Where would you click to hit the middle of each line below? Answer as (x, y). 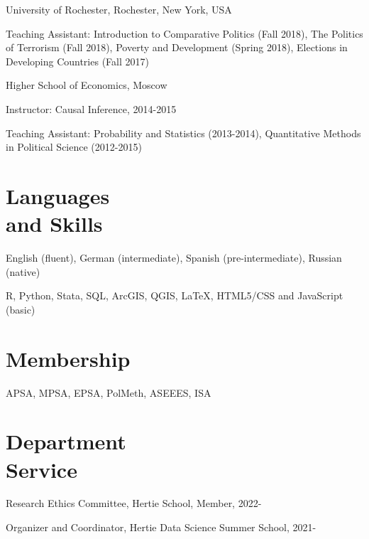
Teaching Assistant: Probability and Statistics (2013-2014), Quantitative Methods (183, 133)
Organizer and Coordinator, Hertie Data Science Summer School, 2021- (161, 527)
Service (42, 469)
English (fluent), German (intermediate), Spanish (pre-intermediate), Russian (174, 258)
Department (66, 441)
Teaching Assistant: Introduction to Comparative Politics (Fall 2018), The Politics (184, 33)
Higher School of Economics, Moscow (87, 85)
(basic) (21, 309)
